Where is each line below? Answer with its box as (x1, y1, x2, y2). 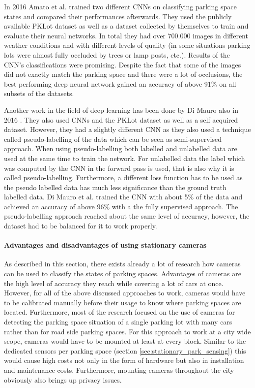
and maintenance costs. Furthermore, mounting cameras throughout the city (4, 364, 234, 375)
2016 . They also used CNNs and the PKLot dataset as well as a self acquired (4, 114, 238, 125)
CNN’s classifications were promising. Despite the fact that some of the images (4, 59, 241, 69)
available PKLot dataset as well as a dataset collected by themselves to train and (4, 21, 249, 31)
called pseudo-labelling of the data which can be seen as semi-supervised (4, 133, 222, 144)
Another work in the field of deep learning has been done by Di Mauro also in (4, 104, 238, 115)
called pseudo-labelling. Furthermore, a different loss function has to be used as (4, 172, 243, 183)
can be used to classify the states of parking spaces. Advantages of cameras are (4, 268, 241, 279)
